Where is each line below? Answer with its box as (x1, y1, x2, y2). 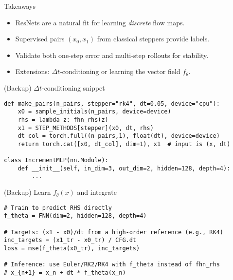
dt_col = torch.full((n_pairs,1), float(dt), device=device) (18, 132, 220, 140)
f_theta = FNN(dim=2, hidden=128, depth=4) (4, 212, 147, 220)
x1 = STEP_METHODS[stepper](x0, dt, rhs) (18, 124, 154, 131)
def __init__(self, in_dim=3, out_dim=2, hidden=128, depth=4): (18, 165, 231, 172)
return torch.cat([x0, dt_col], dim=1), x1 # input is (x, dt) (18, 140, 231, 148)
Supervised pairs (15, 34, 65, 44)
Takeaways (4, 1, 36, 11)
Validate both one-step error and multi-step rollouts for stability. (15, 50, 209, 60)
